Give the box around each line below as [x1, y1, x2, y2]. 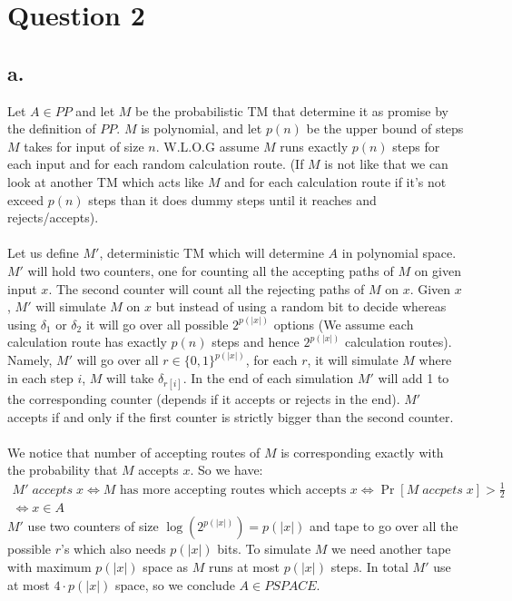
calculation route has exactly [7, 332, 167, 351]
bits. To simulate [217, 539, 311, 558]
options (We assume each [273, 314, 414, 333]
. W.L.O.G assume [155, 136, 260, 155]
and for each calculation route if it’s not [224, 172, 447, 191]
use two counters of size [27, 517, 159, 536]
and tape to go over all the [310, 517, 458, 536]
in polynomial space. [341, 243, 457, 262]
